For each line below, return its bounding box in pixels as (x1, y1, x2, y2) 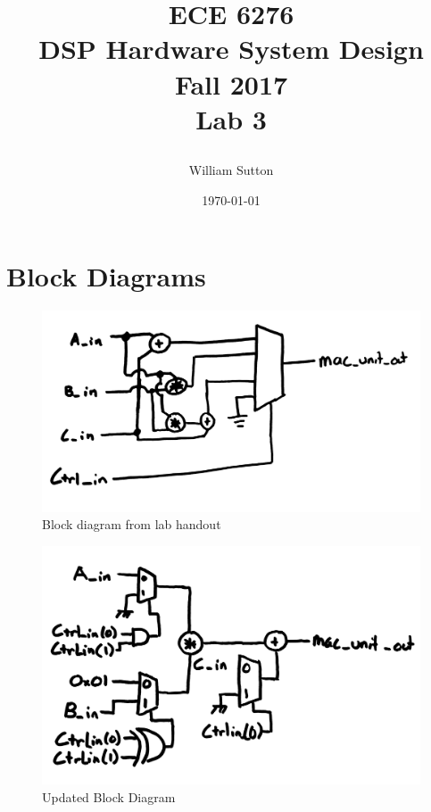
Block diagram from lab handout (42, 515, 221, 534)
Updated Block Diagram (42, 787, 176, 806)
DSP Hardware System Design (38, 30, 424, 67)
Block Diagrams (6, 258, 206, 294)
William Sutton (188, 160, 274, 178)
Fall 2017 (174, 65, 288, 102)
